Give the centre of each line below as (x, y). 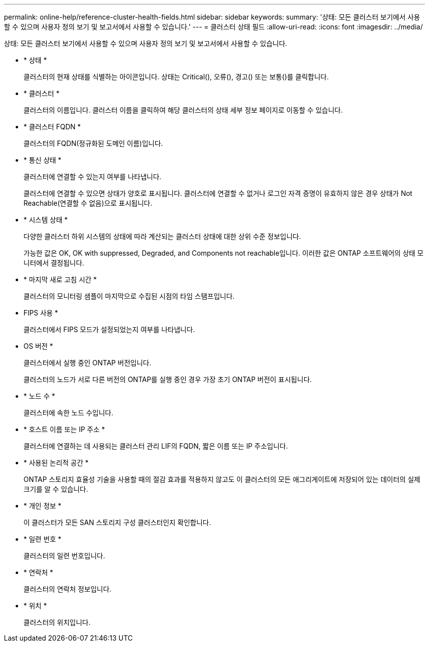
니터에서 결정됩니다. (54, 263)
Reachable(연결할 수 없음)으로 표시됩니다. (88, 203)
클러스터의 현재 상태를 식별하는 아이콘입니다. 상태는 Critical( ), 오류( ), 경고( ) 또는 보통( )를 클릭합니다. (176, 77)
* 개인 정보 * (43, 506)
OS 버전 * (38, 346)
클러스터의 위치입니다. (57, 622)
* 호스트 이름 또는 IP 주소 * (64, 429)
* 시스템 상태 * (46, 220)
